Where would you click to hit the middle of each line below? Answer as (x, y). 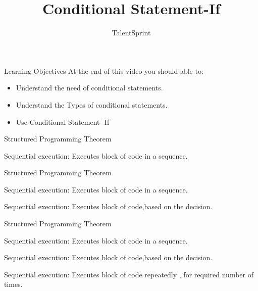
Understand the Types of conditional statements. (92, 104)
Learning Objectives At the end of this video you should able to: (104, 70)
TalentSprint (131, 33)
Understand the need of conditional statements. (89, 88)
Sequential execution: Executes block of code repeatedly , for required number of (129, 274)
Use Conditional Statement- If (63, 122)
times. (13, 284)
